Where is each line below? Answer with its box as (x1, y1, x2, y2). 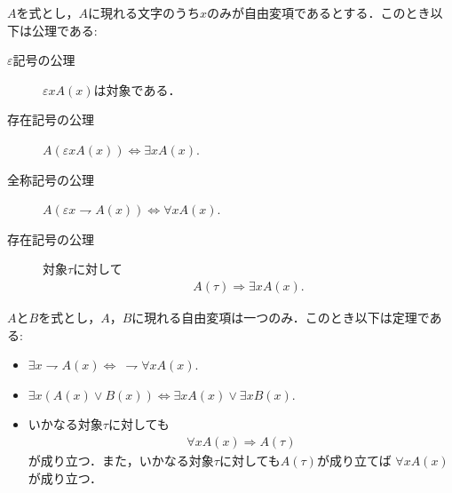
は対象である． (93, 80, 181, 99)
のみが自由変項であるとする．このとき (207, 4, 431, 21)
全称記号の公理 (7, 170, 94, 188)
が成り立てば (316, 450, 392, 469)
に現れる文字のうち (88, 4, 200, 21)
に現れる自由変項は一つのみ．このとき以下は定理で (131, 307, 430, 326)
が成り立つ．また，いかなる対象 (28, 450, 214, 469)
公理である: (31, 20, 98, 39)
